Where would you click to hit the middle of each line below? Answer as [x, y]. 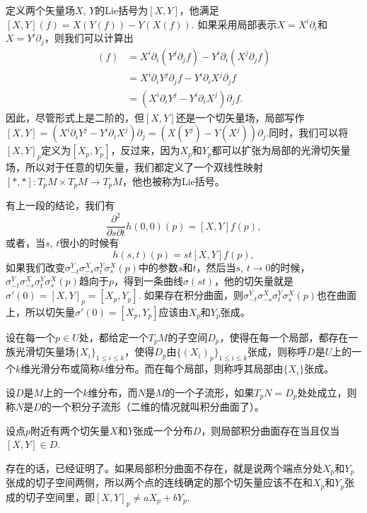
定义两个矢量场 [40, 10]
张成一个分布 [163, 430]
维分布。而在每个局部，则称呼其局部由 [194, 368]
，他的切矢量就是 [254, 281]
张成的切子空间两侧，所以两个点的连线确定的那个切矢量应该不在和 [159, 482]
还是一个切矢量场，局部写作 [240, 117]
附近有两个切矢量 [70, 430]
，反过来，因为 [145, 150]
